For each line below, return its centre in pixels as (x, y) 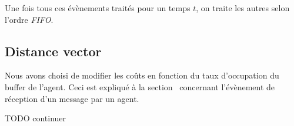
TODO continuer (36, 118)
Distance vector (53, 51)
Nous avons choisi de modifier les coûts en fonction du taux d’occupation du (142, 75)
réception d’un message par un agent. (72, 98)
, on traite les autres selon (243, 8)
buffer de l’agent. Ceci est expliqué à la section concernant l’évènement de (140, 86)
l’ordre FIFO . (29, 19)
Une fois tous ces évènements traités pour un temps (98, 8)
